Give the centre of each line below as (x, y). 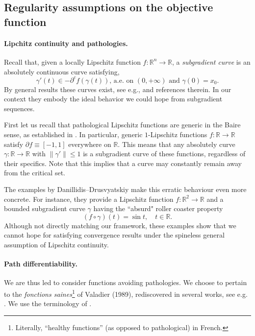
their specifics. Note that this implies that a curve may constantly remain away (123, 163)
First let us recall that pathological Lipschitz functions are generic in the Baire (122, 125)
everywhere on (90, 144)
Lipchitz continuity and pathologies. (66, 43)
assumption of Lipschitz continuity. (56, 244)
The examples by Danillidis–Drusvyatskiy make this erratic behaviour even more (125, 189)
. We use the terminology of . (48, 303)
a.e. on (124, 81)
